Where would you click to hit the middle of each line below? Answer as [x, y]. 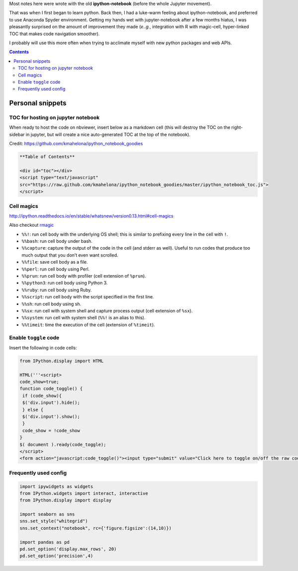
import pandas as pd [44, 542]
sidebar [17, 134]
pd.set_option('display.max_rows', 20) [68, 549]
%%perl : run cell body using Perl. [56, 269]
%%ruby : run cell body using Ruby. [57, 290]
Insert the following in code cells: [43, 348]
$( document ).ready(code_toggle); [63, 444]
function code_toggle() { [51, 389]
